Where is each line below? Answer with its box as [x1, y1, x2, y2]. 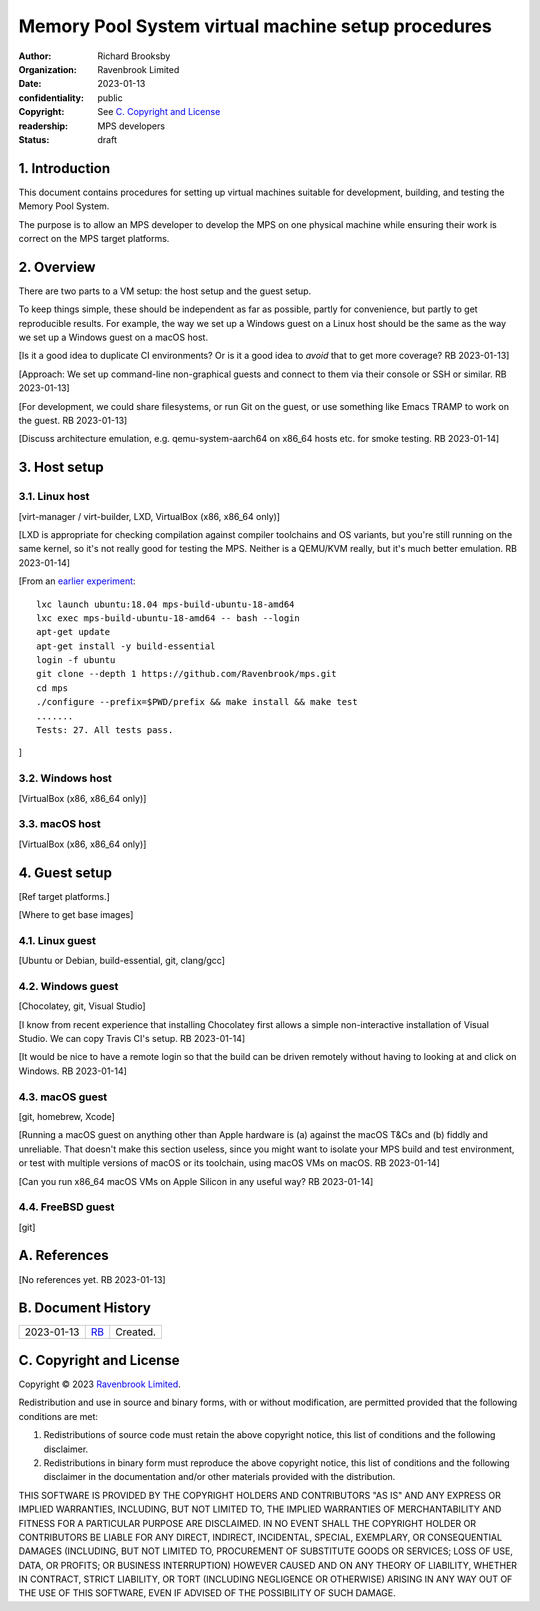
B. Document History [18, 1300, 152, 1317]
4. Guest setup [18, 864, 112, 881]
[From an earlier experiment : [18, 575, 136, 587]
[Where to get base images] [18, 908, 134, 920]
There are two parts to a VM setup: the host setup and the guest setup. [18, 285, 312, 297]
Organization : [18, 63, 77, 75]
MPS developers [97, 120, 165, 132]
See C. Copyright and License [97, 106, 221, 118]
